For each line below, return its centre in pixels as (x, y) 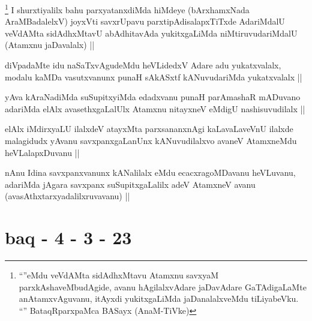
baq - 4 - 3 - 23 (68, 237)
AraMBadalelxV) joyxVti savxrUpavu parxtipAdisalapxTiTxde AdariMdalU (145, 21)
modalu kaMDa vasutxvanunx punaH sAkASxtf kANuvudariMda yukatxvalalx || (154, 76)
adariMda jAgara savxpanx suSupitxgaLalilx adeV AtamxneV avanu (130, 184)
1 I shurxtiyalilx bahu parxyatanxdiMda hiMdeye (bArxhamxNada (127, 9)
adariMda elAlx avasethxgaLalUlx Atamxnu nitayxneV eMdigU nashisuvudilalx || (155, 108)
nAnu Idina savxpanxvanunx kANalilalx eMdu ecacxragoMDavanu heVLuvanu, (150, 172)
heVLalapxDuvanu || (42, 152)
